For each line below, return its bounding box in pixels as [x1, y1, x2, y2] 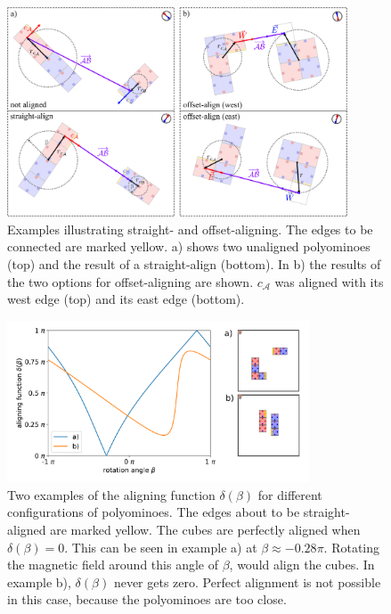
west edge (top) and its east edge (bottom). [7, 290, 245, 308]
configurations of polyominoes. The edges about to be [7, 503, 300, 521]
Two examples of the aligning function [7, 485, 216, 503]
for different [257, 485, 322, 503]
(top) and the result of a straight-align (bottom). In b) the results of [7, 254, 381, 273]
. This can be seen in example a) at [64, 537, 257, 556]
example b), [7, 572, 71, 591]
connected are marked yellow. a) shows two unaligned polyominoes [7, 237, 371, 256]
